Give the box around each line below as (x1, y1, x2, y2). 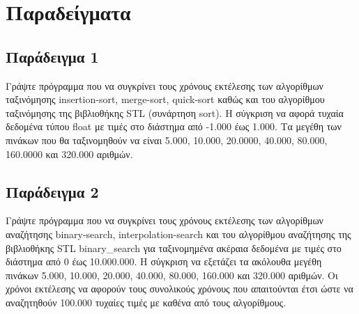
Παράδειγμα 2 (6, 180, 99, 202)
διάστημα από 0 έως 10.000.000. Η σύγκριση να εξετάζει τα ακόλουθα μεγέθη (6, 254, 322, 269)
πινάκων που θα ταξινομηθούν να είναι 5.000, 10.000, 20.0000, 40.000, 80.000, (6, 132, 328, 147)
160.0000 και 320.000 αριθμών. (6, 146, 133, 161)
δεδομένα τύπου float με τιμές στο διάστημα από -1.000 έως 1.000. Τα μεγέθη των (6, 119, 342, 134)
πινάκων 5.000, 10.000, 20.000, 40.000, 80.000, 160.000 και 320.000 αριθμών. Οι (6, 267, 338, 282)
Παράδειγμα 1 (6, 45, 99, 67)
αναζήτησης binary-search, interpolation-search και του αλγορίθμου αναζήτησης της (6, 226, 351, 241)
